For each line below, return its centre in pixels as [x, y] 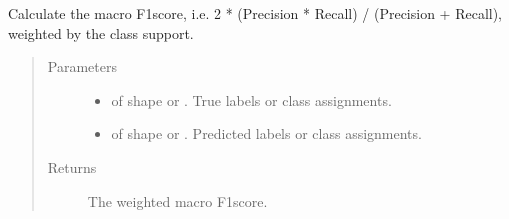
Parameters [82, 66]
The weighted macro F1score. [177, 200]
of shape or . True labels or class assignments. [251, 99]
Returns [72, 166]
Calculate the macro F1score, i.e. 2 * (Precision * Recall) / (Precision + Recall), [255, 13]
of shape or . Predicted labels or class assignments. [266, 133]
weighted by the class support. [101, 32]
